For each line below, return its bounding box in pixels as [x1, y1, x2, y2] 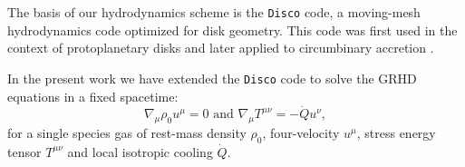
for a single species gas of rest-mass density [7, 123, 247, 142]
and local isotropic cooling [67, 142, 213, 161]
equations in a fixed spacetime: [7, 86, 179, 105]
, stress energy [356, 123, 436, 142]
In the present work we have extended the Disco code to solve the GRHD [7, 68, 417, 87]
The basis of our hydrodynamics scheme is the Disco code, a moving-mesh [7, 3, 421, 21]
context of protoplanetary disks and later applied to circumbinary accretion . [7, 38, 434, 57]
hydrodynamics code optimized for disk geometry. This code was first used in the [7, 20, 458, 39]
